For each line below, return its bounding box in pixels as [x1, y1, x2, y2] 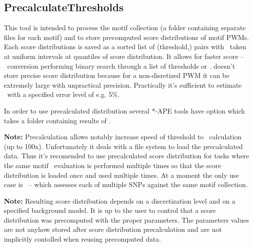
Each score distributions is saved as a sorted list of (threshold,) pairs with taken [4, 41, 246, 52]
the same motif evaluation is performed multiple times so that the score [4, 160, 221, 170]
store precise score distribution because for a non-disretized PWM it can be [4, 70, 230, 80]
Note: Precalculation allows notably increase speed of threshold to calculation [4, 132, 242, 142]
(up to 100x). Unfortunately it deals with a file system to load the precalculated [4, 141, 243, 151]
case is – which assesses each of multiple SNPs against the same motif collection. [4, 179, 248, 190]
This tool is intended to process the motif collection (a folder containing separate [4, 22, 246, 33]
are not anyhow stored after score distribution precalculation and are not [4, 224, 222, 234]
